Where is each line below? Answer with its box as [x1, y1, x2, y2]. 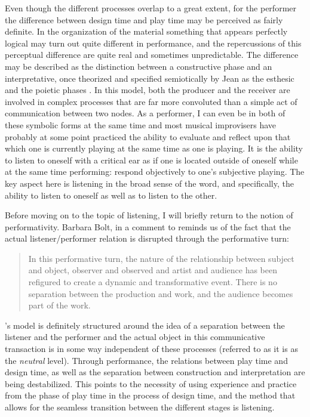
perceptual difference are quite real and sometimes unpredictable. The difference [5, 48, 299, 61]
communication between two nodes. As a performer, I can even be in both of [5, 107, 286, 119]
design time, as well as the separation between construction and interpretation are [5, 366, 305, 378]
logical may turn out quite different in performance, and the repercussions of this [5, 36, 302, 49]
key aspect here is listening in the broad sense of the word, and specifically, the [5, 177, 294, 189]
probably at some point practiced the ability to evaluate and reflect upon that [5, 130, 291, 143]
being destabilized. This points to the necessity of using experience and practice [5, 377, 297, 390]
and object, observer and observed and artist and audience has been [28, 264, 278, 276]
